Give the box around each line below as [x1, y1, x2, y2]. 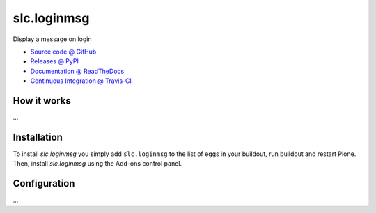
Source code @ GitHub [30, 47, 97, 56]
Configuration [13, 177, 75, 189]
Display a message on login [13, 35, 92, 43]
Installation [13, 131, 63, 143]
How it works [13, 95, 71, 106]
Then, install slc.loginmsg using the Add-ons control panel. [13, 159, 182, 168]
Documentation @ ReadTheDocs [30, 67, 125, 75]
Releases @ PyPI [30, 57, 79, 65]
